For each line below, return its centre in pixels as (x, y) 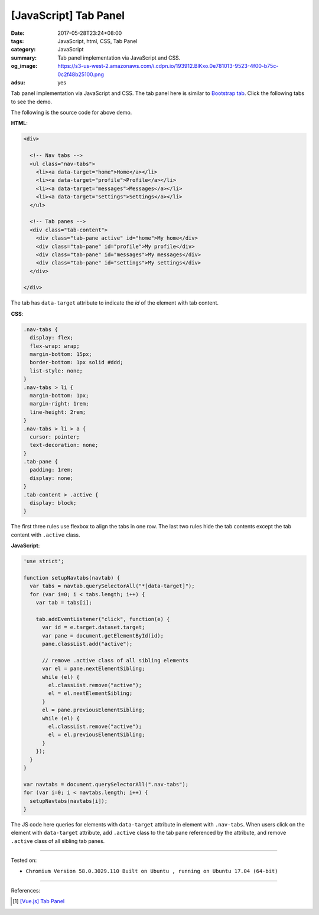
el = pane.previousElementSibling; (94, 710)
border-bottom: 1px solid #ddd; (77, 362)
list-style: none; (56, 371)
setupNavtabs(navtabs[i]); (69, 801)
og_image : (24, 66)
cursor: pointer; (55, 437)
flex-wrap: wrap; (55, 346)
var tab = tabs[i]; (64, 603)
